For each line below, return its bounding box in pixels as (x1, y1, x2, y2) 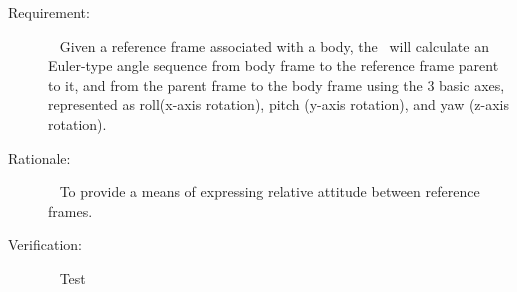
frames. (48, 200, 93, 221)
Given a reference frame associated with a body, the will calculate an (59, 35, 489, 56)
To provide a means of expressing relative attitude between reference (59, 181, 480, 202)
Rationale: (8, 147, 71, 168)
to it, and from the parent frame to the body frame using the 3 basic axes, (48, 74, 505, 95)
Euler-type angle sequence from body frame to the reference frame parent (48, 55, 499, 76)
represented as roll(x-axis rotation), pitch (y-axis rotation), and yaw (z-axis (48, 94, 510, 115)
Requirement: (8, 2, 90, 22)
